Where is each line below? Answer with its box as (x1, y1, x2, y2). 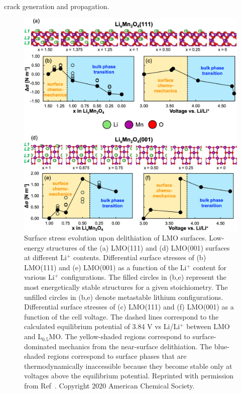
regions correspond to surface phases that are (47, 351, 187, 361)
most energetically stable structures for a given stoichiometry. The (24, 282, 228, 292)
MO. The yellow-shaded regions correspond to (49, 331, 190, 342)
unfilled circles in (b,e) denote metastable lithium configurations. (24, 291, 223, 302)
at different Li (24, 252, 67, 263)
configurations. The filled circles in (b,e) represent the (61, 272, 226, 282)
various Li (24, 272, 55, 282)
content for (193, 262, 227, 272)
